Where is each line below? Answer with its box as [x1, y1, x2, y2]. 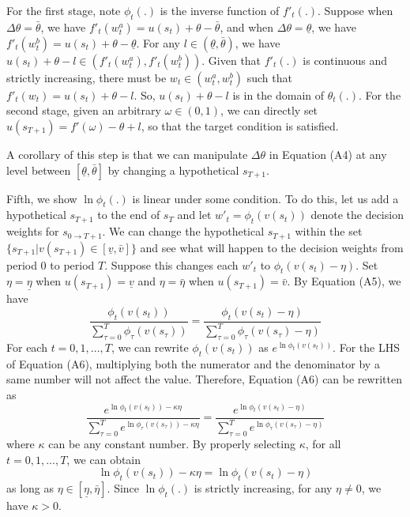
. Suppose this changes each [104, 256, 239, 273]
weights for [6, 223, 59, 240]
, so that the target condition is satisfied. [141, 117, 339, 134]
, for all [305, 436, 341, 452]
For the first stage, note [6, 2, 121, 18]
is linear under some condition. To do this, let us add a [132, 190, 399, 206]
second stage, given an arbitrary [6, 102, 161, 119]
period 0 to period [6, 256, 95, 273]
